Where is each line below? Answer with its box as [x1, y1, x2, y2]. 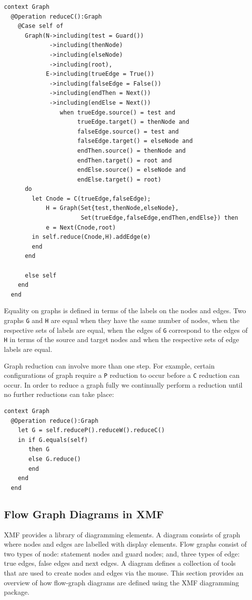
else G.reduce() [28, 455, 81, 462]
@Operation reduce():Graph [11, 417, 99, 424]
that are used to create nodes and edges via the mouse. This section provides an [4, 567, 244, 577]
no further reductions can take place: [4, 389, 114, 399]
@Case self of [18, 23, 63, 30]
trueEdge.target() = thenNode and [77, 118, 189, 126]
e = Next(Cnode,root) [45, 224, 116, 231]
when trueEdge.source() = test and [60, 109, 175, 116]
